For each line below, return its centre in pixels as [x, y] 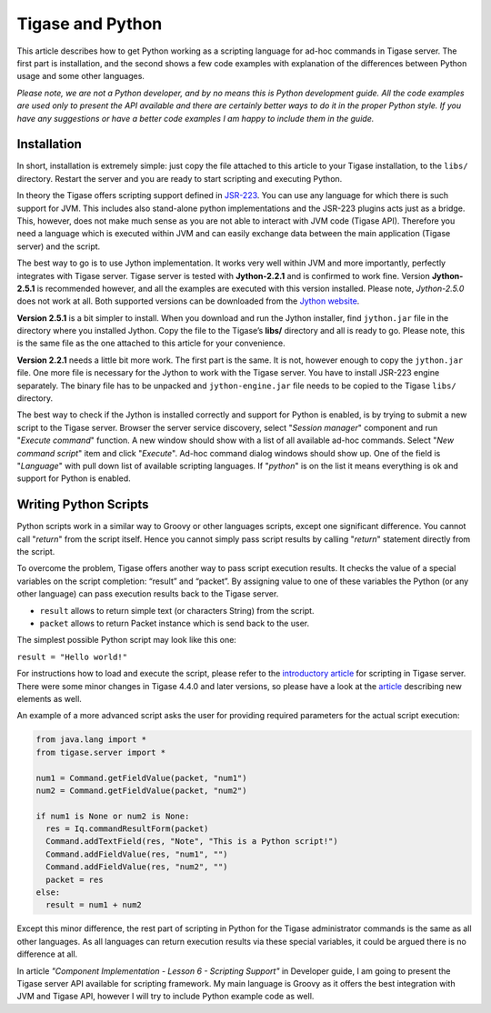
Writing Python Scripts [83, 505]
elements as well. [49, 698]
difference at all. [47, 954]
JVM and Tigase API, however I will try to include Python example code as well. [165, 997]
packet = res [75, 879]
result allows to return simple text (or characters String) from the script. [177, 610]
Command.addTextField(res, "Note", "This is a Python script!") [192, 842]
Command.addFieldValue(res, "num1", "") [137, 854]
